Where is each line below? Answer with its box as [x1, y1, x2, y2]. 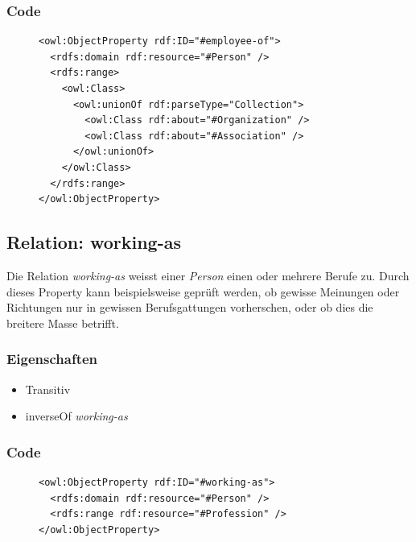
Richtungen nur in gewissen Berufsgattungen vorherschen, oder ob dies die [6, 299, 373, 316]
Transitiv [25, 380, 71, 397]
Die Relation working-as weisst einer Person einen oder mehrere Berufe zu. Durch [6, 267, 410, 283]
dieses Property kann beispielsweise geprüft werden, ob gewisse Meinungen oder [6, 283, 400, 300]
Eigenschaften [6, 349, 98, 369]
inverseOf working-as [25, 408, 128, 424]
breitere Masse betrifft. [6, 314, 119, 331]
